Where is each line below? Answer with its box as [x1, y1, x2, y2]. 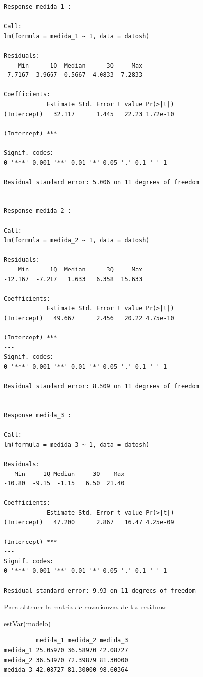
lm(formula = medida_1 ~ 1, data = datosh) [4, 32, 150, 40]
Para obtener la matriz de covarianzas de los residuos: [4, 602, 167, 612]
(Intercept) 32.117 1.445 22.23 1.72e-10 [4, 110, 174, 118]
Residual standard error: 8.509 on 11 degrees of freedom [4, 383, 199, 390]
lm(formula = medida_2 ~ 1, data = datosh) [4, 237, 150, 244]
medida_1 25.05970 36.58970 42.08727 [4, 647, 128, 654]
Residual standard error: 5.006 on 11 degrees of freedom [4, 178, 199, 186]
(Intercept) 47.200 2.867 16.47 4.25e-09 [4, 519, 174, 526]
